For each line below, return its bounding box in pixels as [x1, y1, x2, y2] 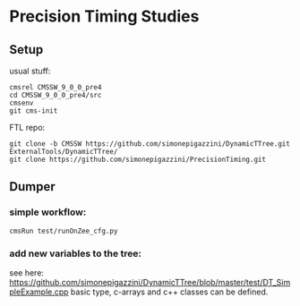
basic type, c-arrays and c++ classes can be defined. [70, 286, 269, 297]
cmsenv [9, 98, 34, 107]
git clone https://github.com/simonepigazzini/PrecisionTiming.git [9, 155, 267, 164]
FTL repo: [9, 123, 46, 132]
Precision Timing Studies [9, 6, 200, 27]
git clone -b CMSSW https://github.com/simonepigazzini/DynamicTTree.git [9, 140, 291, 149]
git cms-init [9, 106, 58, 115]
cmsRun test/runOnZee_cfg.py [9, 226, 118, 235]
